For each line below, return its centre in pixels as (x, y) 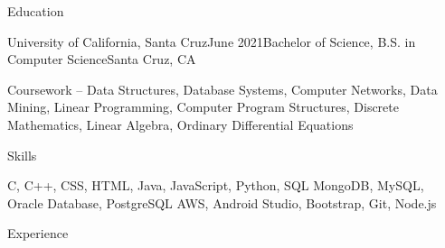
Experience (38, 233)
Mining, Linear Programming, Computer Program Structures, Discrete (203, 107)
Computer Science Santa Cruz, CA (102, 59)
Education (36, 11)
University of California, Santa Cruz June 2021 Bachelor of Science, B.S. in (212, 41)
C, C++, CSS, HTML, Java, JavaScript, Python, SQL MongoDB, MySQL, (216, 185)
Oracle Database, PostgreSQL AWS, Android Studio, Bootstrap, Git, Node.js (222, 202)
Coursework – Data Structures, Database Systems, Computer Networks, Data (222, 89)
